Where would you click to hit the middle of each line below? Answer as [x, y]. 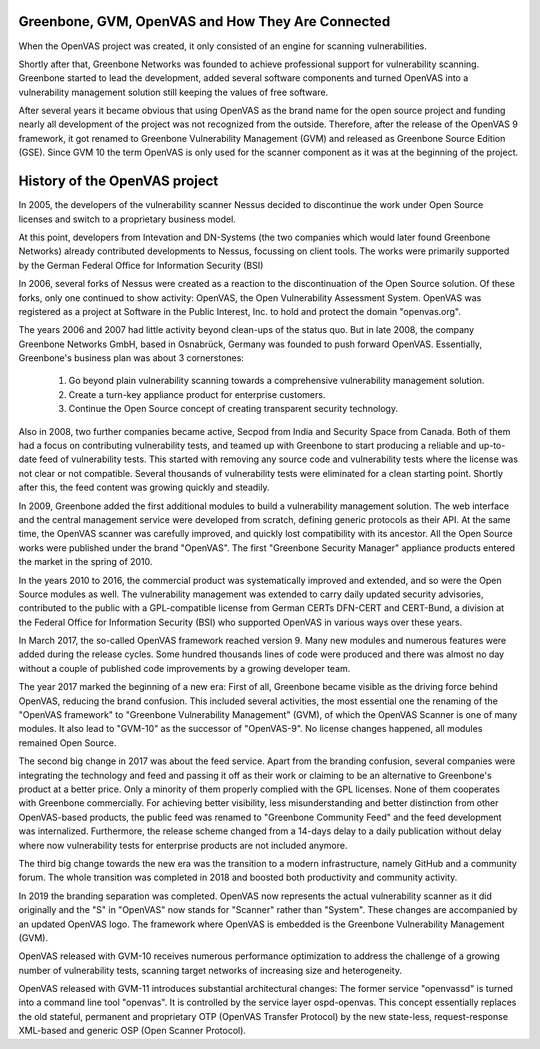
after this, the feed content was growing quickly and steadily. [144, 487]
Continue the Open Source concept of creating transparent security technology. [233, 409]
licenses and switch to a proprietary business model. [127, 219]
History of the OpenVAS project [118, 181]
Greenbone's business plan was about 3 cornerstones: [131, 358]
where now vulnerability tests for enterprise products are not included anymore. [183, 845]
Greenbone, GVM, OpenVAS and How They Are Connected [204, 21]
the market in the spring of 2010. [85, 562]
